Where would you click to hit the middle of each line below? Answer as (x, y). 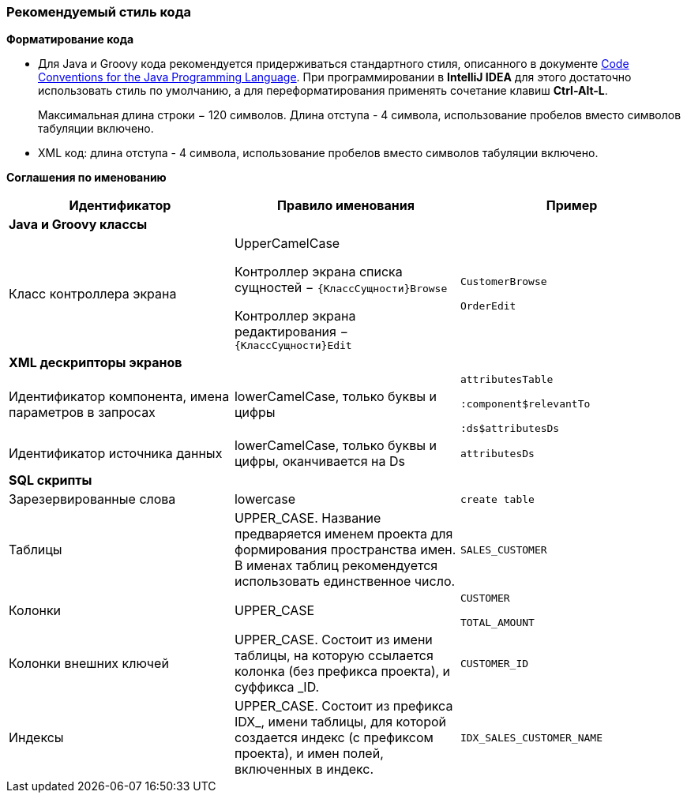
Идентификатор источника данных (116, 454)
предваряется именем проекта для (343, 534)
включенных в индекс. (304, 769)
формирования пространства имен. (345, 550)
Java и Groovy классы (78, 225)
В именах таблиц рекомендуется (336, 566)
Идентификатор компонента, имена (119, 396)
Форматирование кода (70, 39)
